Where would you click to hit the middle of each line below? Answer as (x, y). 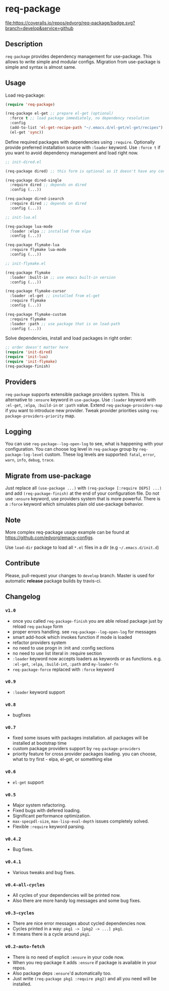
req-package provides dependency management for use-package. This (78, 56)
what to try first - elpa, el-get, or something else (62, 759)
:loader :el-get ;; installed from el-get (55, 296)
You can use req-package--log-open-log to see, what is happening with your (84, 444)
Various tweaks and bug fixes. (44, 872)
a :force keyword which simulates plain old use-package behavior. (75, 504)
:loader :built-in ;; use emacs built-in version (63, 277)
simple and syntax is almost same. (41, 67)
